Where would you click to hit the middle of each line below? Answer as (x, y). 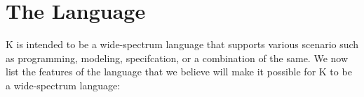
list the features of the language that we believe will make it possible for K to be (179, 72)
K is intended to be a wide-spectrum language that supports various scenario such (182, 44)
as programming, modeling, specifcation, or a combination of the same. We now (177, 58)
